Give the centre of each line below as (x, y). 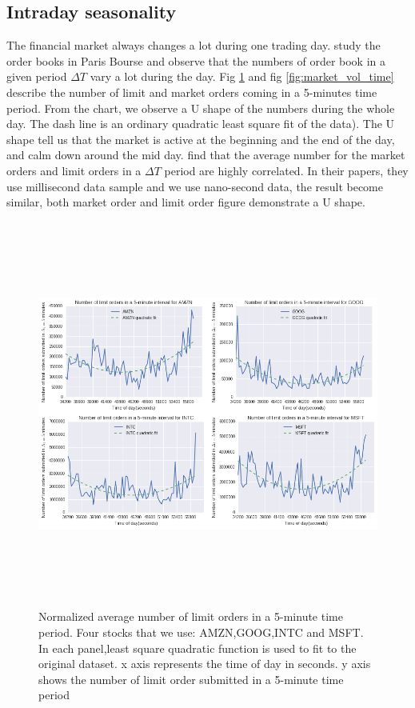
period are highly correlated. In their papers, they (286, 170)
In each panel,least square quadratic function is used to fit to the (198, 648)
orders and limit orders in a (74, 170)
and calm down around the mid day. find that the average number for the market (206, 155)
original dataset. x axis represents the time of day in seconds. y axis (205, 664)
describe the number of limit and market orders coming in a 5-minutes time (192, 92)
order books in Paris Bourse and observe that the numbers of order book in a (196, 60)
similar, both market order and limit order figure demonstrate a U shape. (186, 202)
